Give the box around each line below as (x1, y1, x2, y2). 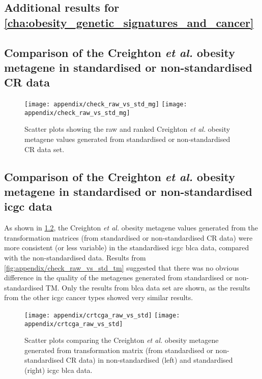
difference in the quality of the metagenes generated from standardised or (4, 272, 233, 283)
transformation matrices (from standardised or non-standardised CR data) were (4, 232, 253, 243)
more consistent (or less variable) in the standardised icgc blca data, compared (4, 242, 249, 253)
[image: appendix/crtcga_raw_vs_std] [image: (24, 311, 180, 319)
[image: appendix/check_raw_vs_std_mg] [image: (24, 101, 187, 108)
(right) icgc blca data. (24, 365, 93, 375)
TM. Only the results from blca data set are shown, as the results (45, 282, 250, 293)
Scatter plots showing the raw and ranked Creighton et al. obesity (24, 124, 230, 134)
